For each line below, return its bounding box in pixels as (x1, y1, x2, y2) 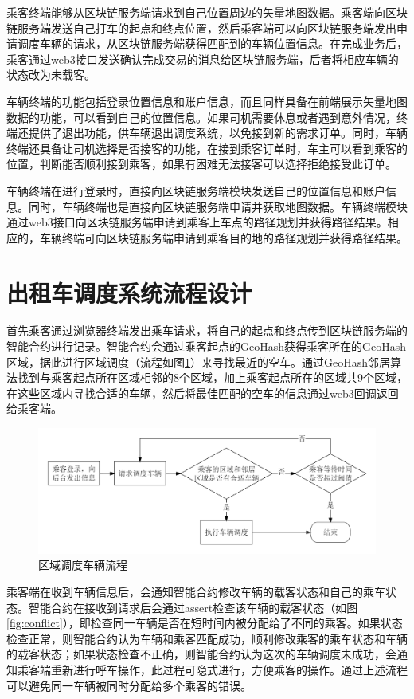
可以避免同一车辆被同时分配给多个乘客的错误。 (6, 677, 252, 693)
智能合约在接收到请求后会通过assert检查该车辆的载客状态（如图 (28, 599, 358, 615)
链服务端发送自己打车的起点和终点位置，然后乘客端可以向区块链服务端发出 (6, 19, 396, 36)
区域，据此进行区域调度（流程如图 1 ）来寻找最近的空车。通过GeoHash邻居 (6, 353, 391, 370)
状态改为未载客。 (6, 66, 96, 83)
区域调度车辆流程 (38, 556, 127, 573)
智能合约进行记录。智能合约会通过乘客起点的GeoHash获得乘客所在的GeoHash (6, 338, 407, 355)
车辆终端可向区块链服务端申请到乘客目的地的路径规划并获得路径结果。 (39, 229, 408, 245)
